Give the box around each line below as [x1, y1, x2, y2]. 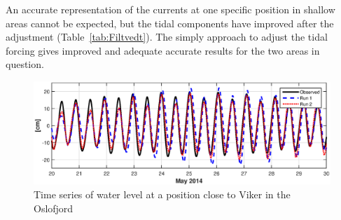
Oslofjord [34, 200, 74, 215]
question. [6, 57, 44, 71]
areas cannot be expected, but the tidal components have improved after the [6, 15, 334, 30]
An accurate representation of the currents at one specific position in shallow [6, 2, 335, 16]
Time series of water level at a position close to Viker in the [34, 186, 291, 201]
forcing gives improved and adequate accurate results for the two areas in [6, 43, 320, 57]
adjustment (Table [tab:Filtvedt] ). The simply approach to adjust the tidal [6, 29, 328, 44]
